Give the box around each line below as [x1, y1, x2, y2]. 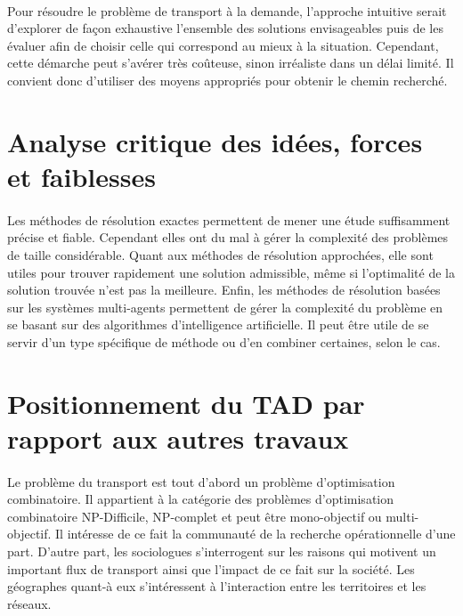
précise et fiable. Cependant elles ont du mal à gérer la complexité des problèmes [7, 228, 449, 247]
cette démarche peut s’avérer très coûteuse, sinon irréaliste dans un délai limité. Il [7, 53, 454, 72]
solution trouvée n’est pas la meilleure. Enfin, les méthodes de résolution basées [7, 280, 441, 299]
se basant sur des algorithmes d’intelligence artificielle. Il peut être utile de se [7, 315, 429, 334]
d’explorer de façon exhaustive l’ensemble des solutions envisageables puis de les [7, 19, 443, 37]
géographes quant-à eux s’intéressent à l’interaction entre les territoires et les [7, 577, 426, 596]
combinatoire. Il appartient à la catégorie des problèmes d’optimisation [7, 490, 394, 508]
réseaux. [7, 594, 52, 612]
